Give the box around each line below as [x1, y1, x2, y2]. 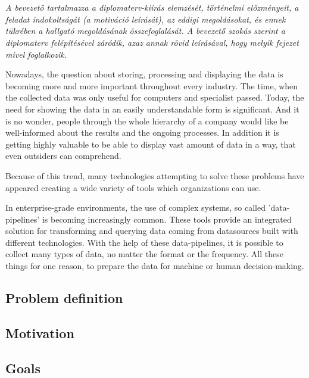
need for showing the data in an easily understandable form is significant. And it [5, 102, 299, 115]
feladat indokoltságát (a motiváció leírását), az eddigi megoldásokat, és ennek [5, 13, 286, 25]
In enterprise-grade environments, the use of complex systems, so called [5, 201, 266, 214]
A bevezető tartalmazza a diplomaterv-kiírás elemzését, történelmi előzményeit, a [5, 1, 299, 14]
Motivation [5, 323, 74, 342]
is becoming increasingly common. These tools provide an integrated [42, 213, 292, 225]
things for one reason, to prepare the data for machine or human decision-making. [5, 260, 304, 272]
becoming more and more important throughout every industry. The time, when [5, 79, 298, 92]
